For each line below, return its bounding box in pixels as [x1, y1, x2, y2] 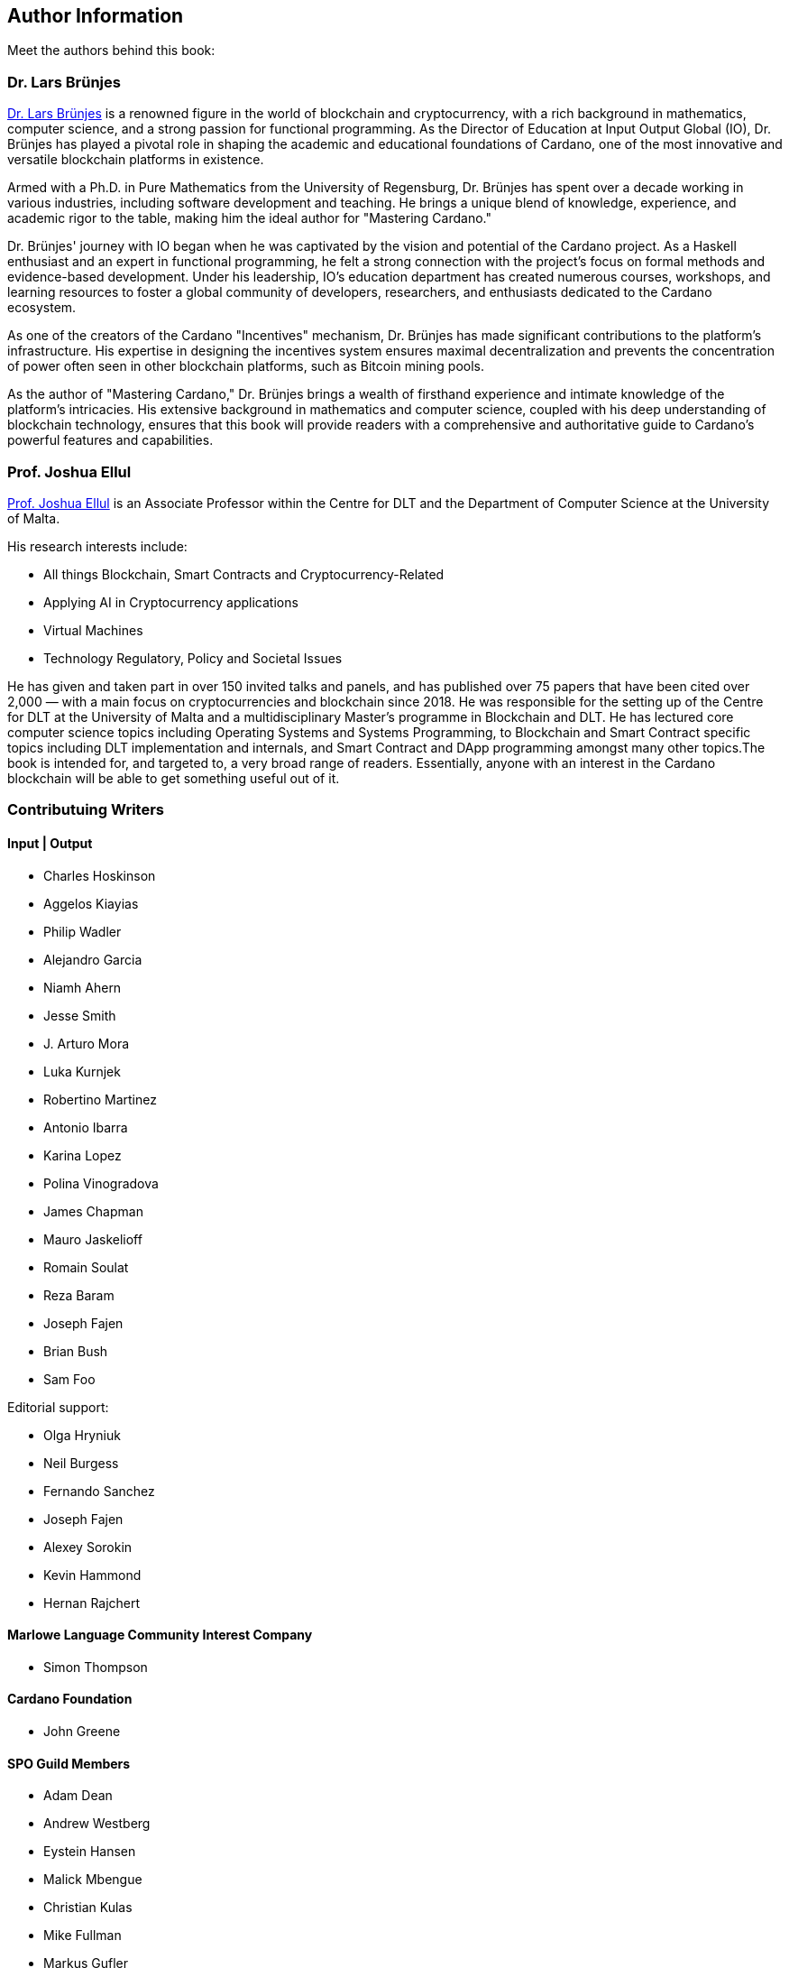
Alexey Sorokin [43, 1538, 133, 1555]
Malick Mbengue [43, 1871, 142, 1888]
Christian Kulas [43, 1899, 133, 1916]
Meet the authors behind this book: [7, 42, 216, 59]
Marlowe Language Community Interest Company [7, 1627, 313, 1643]
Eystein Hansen [43, 1843, 136, 1860]
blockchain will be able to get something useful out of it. [7, 770, 340, 786]
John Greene [43, 1723, 121, 1739]
